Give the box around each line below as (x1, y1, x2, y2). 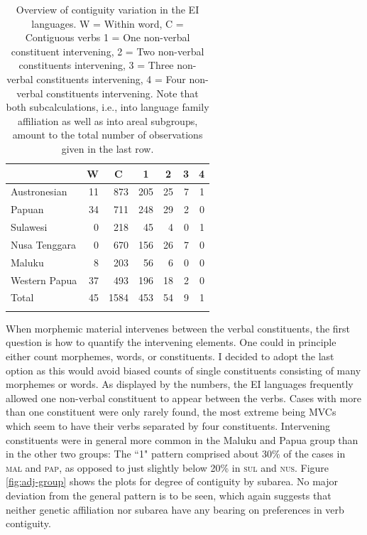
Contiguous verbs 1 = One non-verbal (25, 30, 190, 45)
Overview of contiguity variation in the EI (16, 2, 199, 16)
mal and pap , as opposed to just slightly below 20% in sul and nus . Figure (6, 460, 329, 475)
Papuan (11, 202, 44, 217)
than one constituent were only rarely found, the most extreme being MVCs (6, 404, 336, 419)
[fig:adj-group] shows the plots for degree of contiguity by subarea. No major (6, 474, 338, 489)
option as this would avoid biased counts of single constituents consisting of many (6, 362, 361, 377)
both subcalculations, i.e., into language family (6, 99, 209, 114)
